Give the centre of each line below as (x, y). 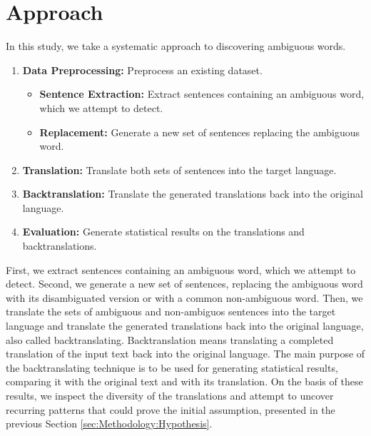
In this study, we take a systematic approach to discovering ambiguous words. (176, 46)
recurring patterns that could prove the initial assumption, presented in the (171, 409)
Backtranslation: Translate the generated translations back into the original (193, 194)
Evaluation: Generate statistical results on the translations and (163, 232)
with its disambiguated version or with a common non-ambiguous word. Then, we (184, 297)
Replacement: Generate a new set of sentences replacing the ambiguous (199, 132)
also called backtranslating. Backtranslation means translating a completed (170, 339)
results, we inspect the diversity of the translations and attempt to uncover (170, 395)
